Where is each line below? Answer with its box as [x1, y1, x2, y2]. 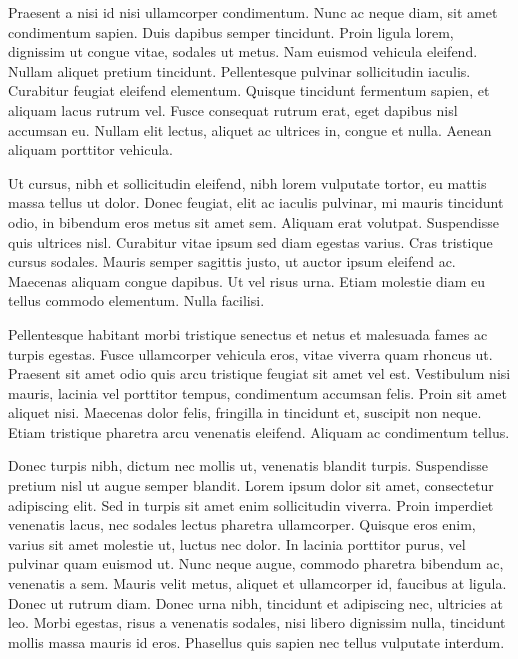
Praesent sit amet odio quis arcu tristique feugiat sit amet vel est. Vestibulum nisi [8, 363, 511, 384]
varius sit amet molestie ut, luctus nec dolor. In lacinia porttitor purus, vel [8, 533, 466, 554]
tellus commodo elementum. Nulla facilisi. [8, 290, 265, 311]
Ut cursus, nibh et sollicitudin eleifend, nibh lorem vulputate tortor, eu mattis [8, 172, 487, 193]
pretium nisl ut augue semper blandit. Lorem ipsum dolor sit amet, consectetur [8, 475, 494, 496]
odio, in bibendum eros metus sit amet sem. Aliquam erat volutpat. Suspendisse [8, 211, 500, 232]
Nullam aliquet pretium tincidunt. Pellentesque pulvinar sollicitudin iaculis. [8, 60, 471, 81]
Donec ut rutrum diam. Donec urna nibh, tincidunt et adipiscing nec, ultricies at [8, 592, 504, 613]
